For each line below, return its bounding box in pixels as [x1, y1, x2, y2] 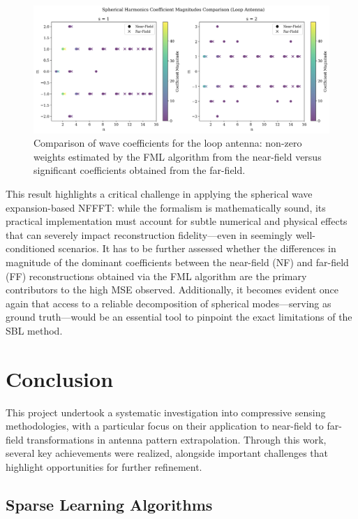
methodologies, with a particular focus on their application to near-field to [6, 418, 324, 433]
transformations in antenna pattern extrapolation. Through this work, [27, 432, 327, 446]
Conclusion [6, 364, 114, 393]
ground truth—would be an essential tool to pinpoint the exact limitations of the [6, 309, 352, 324]
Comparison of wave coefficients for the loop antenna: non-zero [33, 136, 302, 150]
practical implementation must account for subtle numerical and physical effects [6, 214, 348, 228]
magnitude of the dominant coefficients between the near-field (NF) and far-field [6, 254, 349, 269]
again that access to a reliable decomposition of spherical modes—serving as [6, 295, 331, 310]
